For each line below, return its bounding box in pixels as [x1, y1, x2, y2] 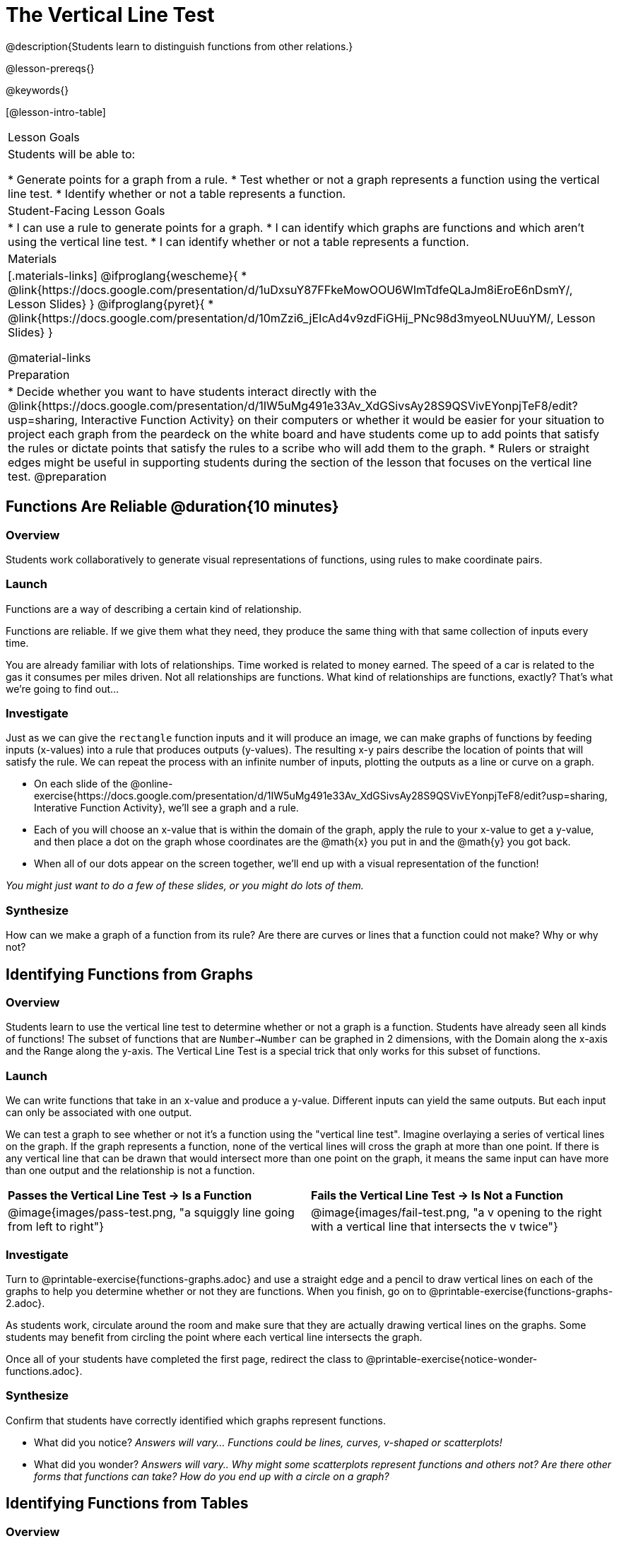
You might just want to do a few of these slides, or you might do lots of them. [6, 879, 364, 892]
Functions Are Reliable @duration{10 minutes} [6, 498, 339, 516]
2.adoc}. [6, 1296, 45, 1309]
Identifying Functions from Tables [6, 1494, 249, 1513]
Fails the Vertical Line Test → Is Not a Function [311, 1188, 563, 1203]
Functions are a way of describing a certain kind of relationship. [6, 602, 302, 615]
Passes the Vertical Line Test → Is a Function [8, 1188, 252, 1203]
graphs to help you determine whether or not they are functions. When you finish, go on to [6, 1284, 427, 1297]
